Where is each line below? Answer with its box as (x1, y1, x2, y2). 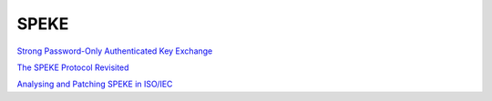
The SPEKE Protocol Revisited (16, 62, 129, 73)
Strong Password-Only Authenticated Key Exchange (16, 45, 213, 56)
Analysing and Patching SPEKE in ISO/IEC (16, 78, 173, 90)
